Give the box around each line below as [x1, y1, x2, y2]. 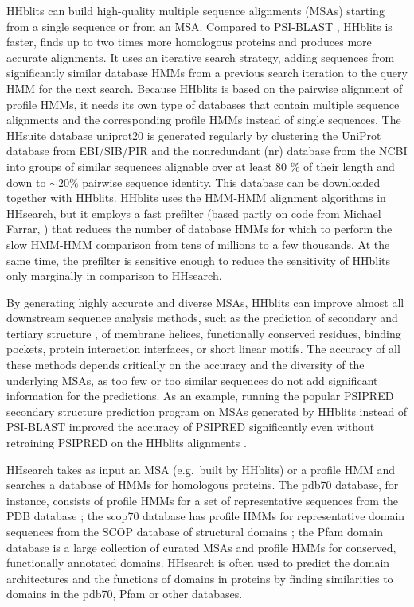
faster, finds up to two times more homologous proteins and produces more [6, 33, 372, 50]
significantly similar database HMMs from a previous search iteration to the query [6, 64, 408, 81]
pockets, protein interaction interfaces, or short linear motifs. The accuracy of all [6, 340, 400, 357]
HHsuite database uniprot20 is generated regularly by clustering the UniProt [6, 126, 381, 143]
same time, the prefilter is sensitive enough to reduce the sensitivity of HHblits [6, 251, 391, 268]
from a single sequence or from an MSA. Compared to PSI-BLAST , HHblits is [6, 18, 393, 34]
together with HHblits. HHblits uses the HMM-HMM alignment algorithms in [6, 189, 386, 206]
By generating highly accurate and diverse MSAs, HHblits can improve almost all [6, 294, 404, 310]
